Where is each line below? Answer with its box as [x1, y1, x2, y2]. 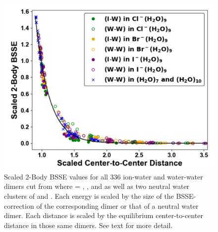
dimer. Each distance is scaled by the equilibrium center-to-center [4, 210, 203, 221]
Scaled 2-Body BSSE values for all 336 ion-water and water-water [4, 171, 203, 181]
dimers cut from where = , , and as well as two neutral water [4, 181, 190, 191]
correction [4, 200, 34, 211]
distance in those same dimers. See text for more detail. [4, 220, 173, 230]
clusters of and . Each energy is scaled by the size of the [4, 190, 174, 201]
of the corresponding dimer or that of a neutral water [36, 200, 199, 211]
